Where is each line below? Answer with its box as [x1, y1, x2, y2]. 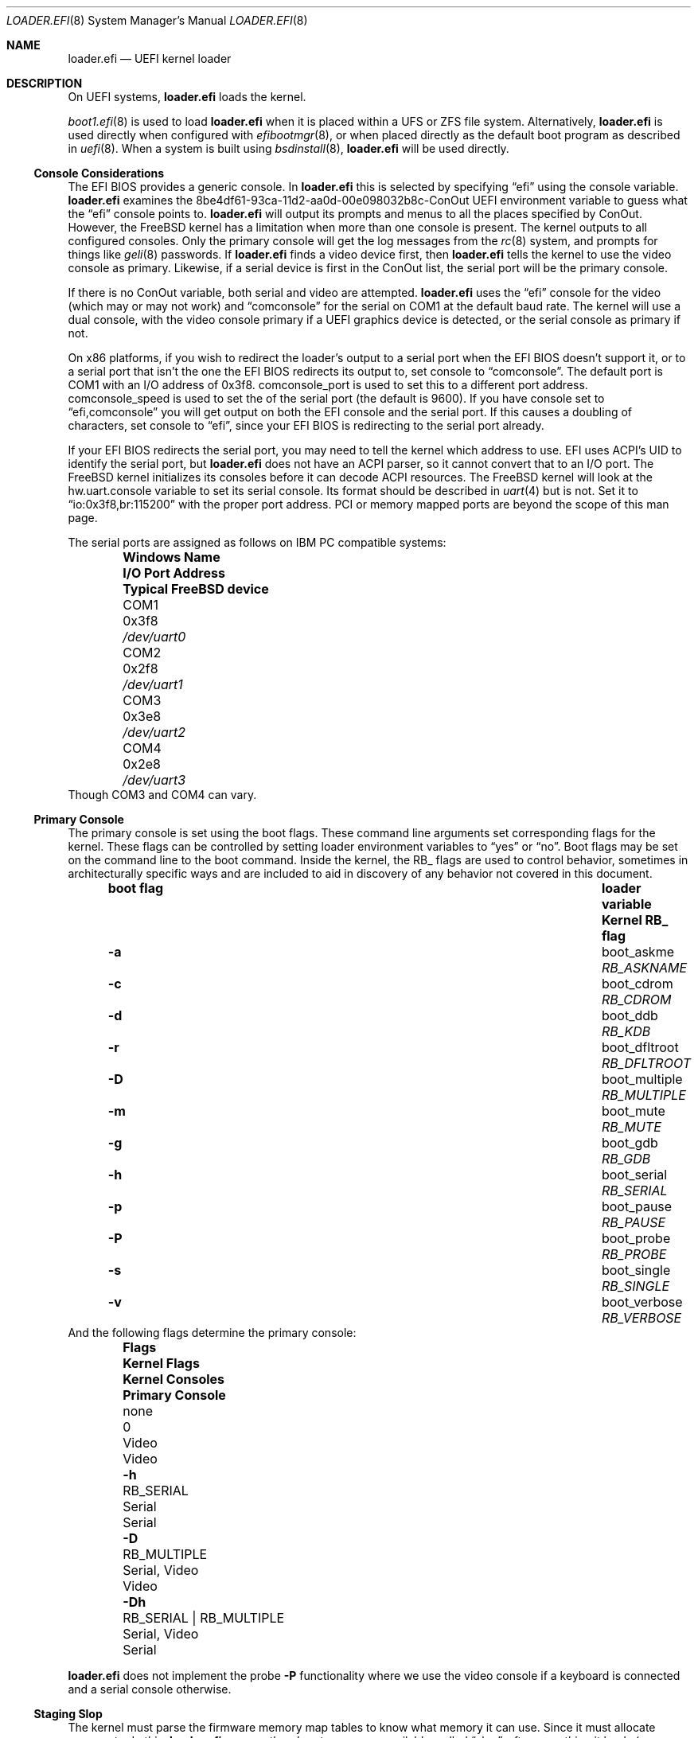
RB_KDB [601, 1023, 651, 1039]
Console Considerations [33, 166, 165, 180]
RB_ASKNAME [601, 960, 688, 976]
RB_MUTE [601, 1119, 661, 1135]
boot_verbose [601, 1294, 683, 1310]
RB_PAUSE [601, 1214, 666, 1230]
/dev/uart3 [123, 772, 186, 788]
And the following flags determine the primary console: [68, 1326, 357, 1339]
